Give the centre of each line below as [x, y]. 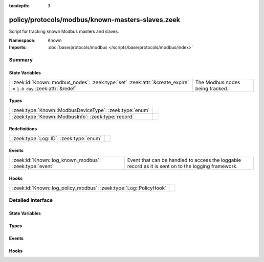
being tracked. [212, 88]
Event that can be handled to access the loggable [184, 160]
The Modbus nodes [218, 82]
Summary [21, 60]
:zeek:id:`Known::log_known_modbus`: [56, 160]
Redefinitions [23, 129]
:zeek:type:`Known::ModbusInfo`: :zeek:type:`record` [73, 117]
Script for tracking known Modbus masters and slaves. [64, 31]
